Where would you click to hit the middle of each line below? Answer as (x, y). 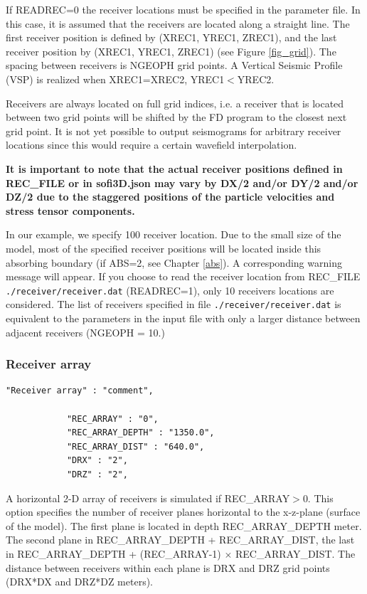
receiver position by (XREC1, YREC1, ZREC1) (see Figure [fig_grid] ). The (171, 51)
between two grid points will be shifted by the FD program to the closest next (176, 117)
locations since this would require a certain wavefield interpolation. (151, 145)
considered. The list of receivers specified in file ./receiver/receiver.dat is (174, 304)
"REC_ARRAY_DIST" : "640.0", (135, 446)
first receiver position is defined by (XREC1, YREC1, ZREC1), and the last (171, 37)
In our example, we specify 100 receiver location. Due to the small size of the (174, 234)
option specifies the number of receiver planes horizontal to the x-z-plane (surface (183, 512)
